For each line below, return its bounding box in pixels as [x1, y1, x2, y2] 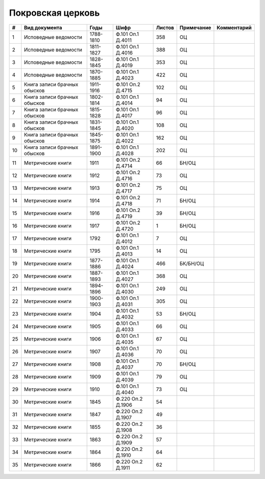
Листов [156, 24, 174, 31]
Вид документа [24, 24, 62, 31]
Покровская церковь [9, 7, 100, 18]
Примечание [179, 24, 212, 31]
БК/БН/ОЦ [179, 260, 204, 267]
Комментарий [216, 24, 252, 31]
